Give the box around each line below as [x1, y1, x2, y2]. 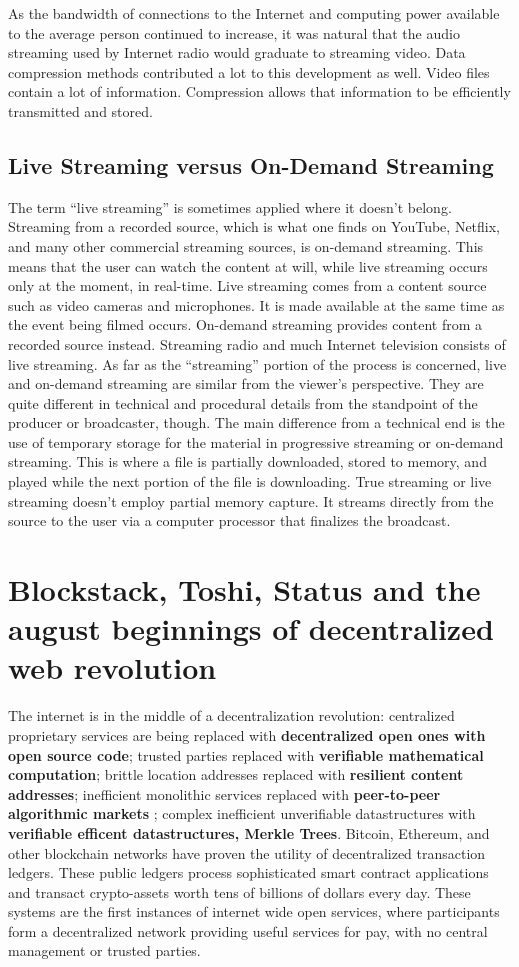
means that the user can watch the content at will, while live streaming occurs [8, 255, 488, 276]
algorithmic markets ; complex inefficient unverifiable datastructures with [8, 803, 476, 824]
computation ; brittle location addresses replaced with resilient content [8, 764, 464, 785]
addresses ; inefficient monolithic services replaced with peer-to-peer [8, 783, 441, 804]
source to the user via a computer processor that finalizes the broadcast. [8, 510, 451, 531]
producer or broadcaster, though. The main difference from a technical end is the [8, 412, 505, 433]
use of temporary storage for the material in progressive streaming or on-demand [8, 431, 504, 452]
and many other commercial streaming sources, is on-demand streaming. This [8, 235, 484, 256]
